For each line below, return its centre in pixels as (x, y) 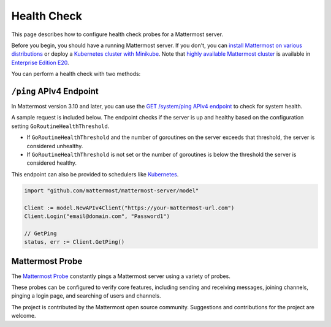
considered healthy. (51, 163)
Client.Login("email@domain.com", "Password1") (97, 216)
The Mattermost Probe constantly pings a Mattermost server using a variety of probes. (121, 276)
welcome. (24, 316)
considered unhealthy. (55, 146)
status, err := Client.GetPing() (74, 242)
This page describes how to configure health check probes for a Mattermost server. (117, 34)
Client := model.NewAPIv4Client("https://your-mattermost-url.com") (129, 208)
